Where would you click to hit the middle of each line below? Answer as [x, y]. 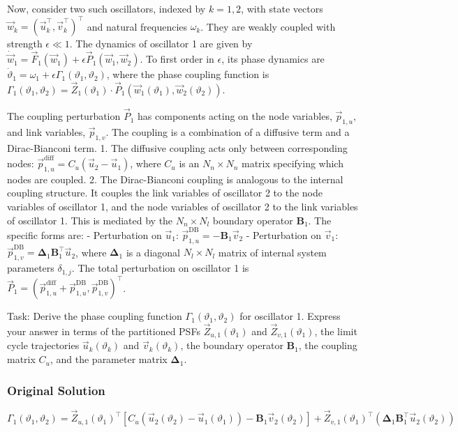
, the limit [336, 331]
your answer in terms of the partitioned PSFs [104, 331]
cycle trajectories [43, 345]
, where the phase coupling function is [188, 74]
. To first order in [177, 59]
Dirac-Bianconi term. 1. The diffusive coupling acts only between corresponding [177, 147]
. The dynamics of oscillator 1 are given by [161, 44]
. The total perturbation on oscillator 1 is [160, 268]
